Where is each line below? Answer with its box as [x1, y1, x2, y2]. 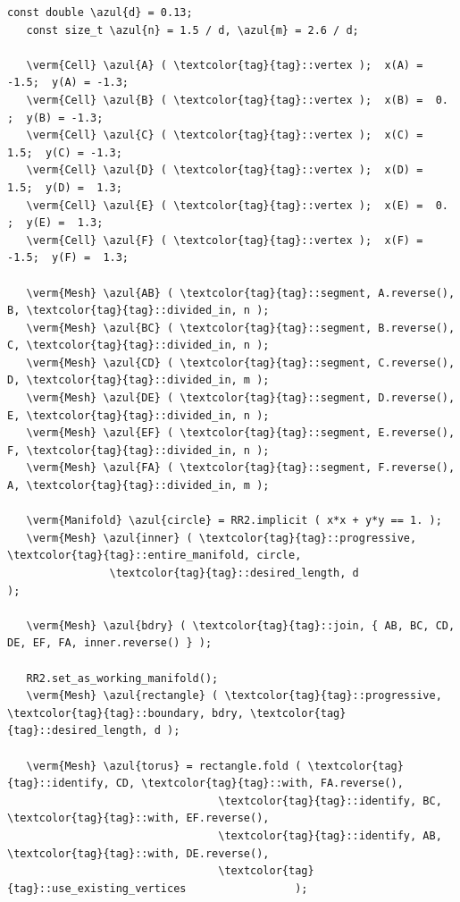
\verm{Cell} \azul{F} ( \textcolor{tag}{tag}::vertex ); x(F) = [26, 233, 423, 247]
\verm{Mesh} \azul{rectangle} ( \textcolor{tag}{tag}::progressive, [26, 689, 442, 703]
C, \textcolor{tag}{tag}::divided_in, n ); [7, 339, 270, 352]
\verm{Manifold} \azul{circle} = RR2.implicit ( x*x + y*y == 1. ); [26, 514, 442, 527]
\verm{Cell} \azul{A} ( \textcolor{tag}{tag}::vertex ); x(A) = [26, 58, 423, 72]
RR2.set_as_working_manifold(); [26, 671, 219, 685]
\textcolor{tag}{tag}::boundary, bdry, [7, 706, 244, 720]
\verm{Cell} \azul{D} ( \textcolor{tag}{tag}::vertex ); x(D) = [26, 164, 423, 177]
